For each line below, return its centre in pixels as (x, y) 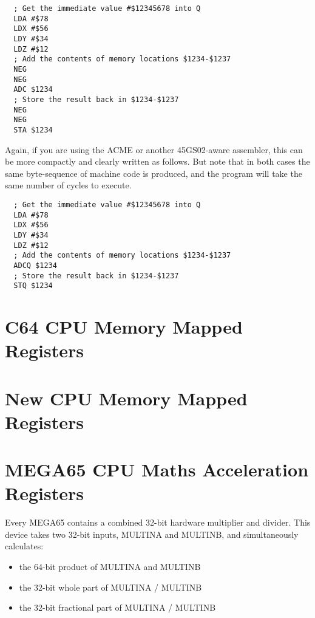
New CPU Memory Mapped (126, 398)
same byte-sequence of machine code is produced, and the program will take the (154, 173)
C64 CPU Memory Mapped (124, 326)
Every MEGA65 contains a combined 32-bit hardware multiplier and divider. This (158, 522)
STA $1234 (33, 130)
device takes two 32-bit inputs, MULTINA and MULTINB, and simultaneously (152, 534)
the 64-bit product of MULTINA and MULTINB (110, 567)
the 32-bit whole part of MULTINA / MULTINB (110, 587)
